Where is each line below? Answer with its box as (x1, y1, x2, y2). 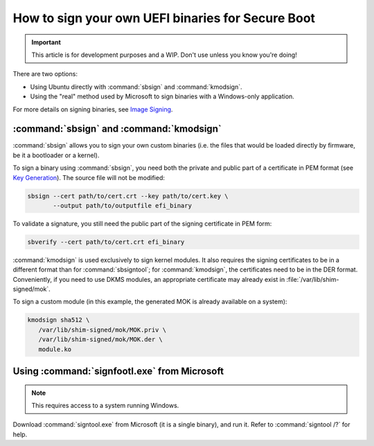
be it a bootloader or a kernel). (12, 151, 100, 159)
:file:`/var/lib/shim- (286, 275, 339, 283)
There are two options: (12, 70, 78, 78)
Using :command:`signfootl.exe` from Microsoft (12, 366, 224, 377)
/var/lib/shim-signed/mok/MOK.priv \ (38, 325, 166, 334)
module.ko (38, 345, 72, 353)
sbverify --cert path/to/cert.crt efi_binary (27, 238, 185, 246)
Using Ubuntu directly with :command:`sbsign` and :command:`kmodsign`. (30, 82, 242, 91)
